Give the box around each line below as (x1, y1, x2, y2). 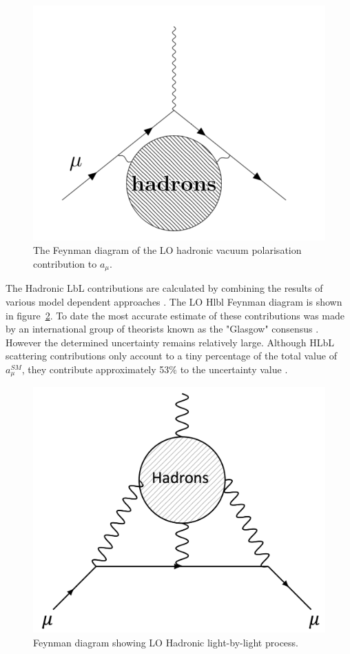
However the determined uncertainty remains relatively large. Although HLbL (6, 335, 335, 349)
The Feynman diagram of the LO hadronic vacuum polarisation (33, 243, 302, 257)
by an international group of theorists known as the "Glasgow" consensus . (6, 321, 319, 336)
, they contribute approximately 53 (21, 361, 169, 376)
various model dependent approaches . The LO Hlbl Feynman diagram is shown (6, 294, 342, 308)
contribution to (33, 256, 97, 270)
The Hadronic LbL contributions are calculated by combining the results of (6, 281, 323, 295)
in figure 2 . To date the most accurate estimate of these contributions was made (6, 308, 345, 322)
